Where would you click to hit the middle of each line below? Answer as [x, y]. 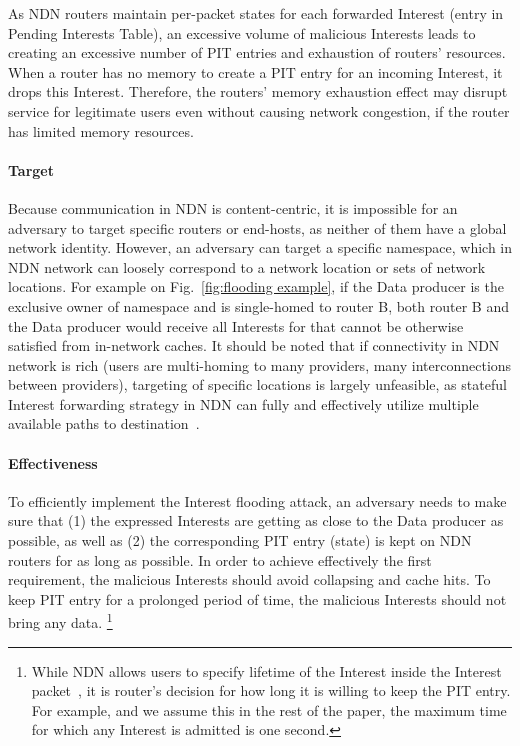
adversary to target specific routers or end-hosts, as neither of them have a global [257, 227]
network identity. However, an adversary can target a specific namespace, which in [260, 247]
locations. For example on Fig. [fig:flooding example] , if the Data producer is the [256, 286]
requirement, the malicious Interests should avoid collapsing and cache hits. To [249, 579]
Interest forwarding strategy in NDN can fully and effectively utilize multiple [243, 403]
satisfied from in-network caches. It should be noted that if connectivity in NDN [254, 345]
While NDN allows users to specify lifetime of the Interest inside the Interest [266, 670]
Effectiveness [53, 462]
